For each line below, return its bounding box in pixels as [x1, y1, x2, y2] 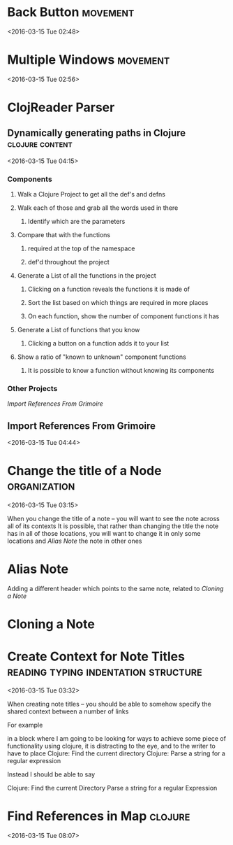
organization [7, 478, 75, 494]
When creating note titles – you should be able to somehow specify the [7, 700, 211, 709]
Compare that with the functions [17, 231, 110, 239]
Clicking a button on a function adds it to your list [27, 339, 170, 348]
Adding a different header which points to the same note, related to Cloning [7, 585, 224, 593]
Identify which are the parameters [27, 218, 126, 226]
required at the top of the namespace [27, 244, 135, 253]
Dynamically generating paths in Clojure [7, 127, 186, 139]
